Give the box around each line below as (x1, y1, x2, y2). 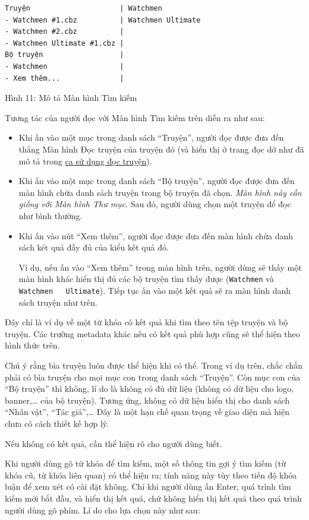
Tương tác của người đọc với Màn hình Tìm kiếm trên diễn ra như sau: (5, 111, 265, 123)
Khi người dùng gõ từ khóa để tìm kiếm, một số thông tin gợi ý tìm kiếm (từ (5, 457, 286, 470)
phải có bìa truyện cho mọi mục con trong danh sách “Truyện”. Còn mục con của (5, 370, 301, 383)
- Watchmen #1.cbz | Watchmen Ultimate (5, 15, 201, 24)
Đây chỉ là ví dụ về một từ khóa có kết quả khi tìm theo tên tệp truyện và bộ (5, 316, 288, 328)
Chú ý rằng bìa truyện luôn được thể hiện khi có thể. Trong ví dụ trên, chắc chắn (5, 359, 303, 371)
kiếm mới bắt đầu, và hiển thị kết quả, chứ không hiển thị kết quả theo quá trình (5, 492, 302, 504)
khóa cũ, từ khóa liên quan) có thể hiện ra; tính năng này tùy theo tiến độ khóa (5, 468, 297, 481)
